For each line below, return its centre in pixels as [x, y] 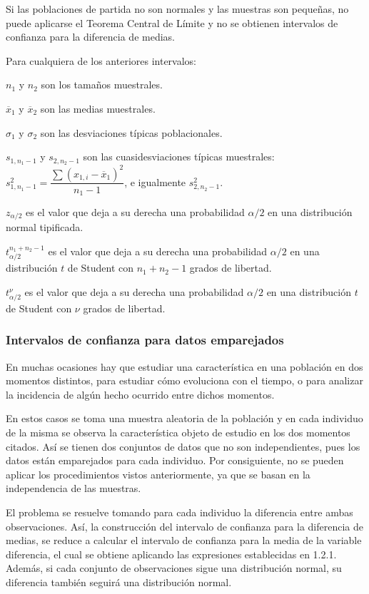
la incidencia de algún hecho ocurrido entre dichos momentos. [140, 394]
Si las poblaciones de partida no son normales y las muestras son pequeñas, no [177, 9]
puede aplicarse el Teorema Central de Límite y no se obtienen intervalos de [172, 22]
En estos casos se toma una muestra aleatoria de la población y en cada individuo [184, 418]
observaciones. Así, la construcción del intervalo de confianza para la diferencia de [184, 526]
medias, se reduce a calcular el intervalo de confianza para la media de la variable [184, 540]
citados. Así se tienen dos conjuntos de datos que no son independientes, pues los [183, 446]
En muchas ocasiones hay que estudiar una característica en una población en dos [184, 366]
